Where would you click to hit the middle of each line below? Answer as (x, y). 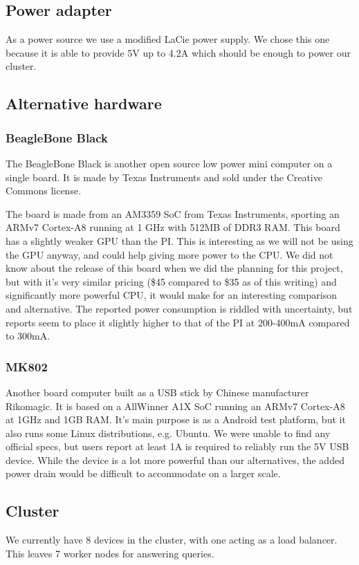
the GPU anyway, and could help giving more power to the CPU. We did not (169, 254)
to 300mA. (28, 336)
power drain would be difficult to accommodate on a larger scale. (143, 473)
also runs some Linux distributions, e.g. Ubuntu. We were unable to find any (168, 433)
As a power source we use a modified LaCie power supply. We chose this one (168, 39)
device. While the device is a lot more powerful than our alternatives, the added (175, 460)
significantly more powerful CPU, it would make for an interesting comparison (171, 295)
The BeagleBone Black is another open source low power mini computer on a (169, 163)
